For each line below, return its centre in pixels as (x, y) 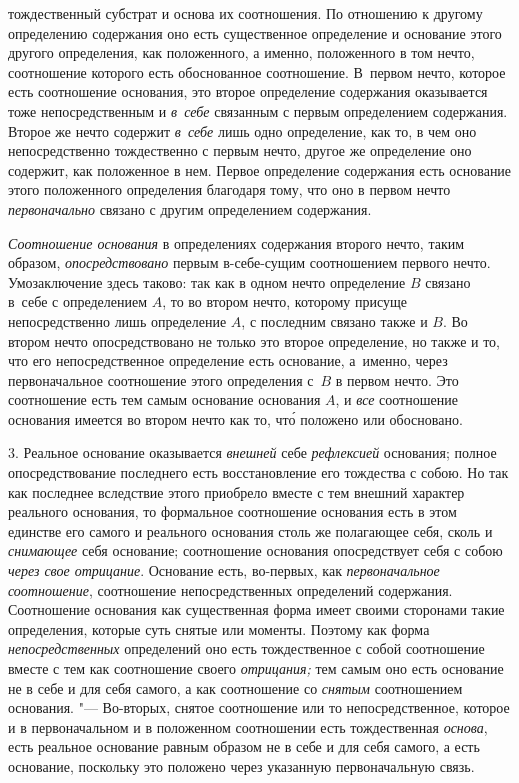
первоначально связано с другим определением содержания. (190, 208)
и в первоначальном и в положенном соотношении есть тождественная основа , (248, 726)
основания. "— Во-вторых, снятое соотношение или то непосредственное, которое (259, 707)
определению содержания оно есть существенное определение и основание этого (255, 32)
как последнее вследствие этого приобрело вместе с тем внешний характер (236, 491)
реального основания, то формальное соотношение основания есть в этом (232, 511)
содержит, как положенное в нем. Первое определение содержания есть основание (260, 169)
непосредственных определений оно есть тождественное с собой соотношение (246, 648)
